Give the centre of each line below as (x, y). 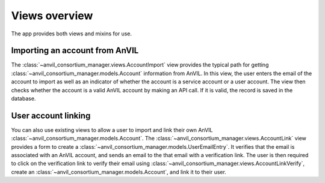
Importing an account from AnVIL (75, 51)
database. (23, 98)
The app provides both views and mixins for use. (72, 34)
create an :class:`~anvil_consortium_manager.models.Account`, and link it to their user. (119, 172)
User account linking (51, 115)
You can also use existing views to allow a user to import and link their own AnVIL (112, 130)
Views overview (52, 16)
